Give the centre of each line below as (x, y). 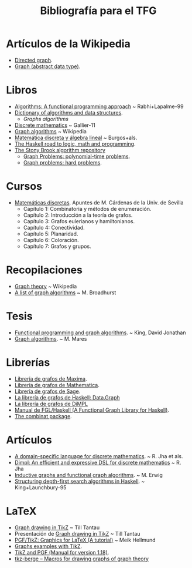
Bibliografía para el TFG (98, 11)
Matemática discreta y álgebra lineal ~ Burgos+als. (76, 137)
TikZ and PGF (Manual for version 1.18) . (62, 552)
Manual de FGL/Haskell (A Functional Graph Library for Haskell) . (92, 410)
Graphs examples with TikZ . (48, 546)
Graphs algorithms (46, 119)
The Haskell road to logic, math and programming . (75, 144)
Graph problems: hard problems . (63, 162)
